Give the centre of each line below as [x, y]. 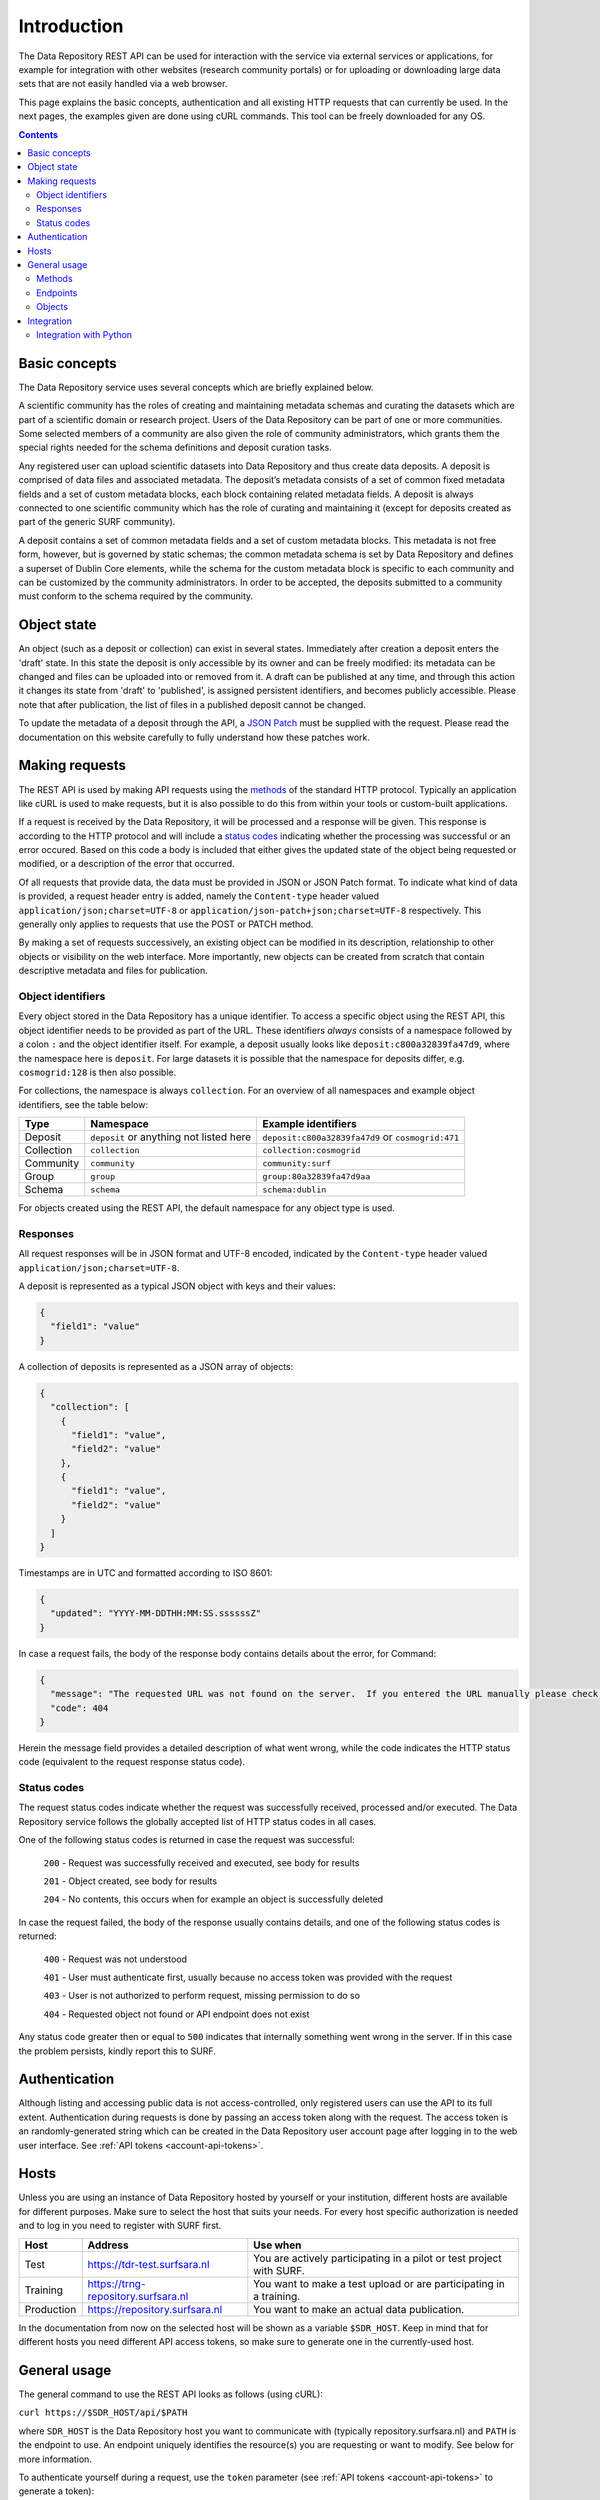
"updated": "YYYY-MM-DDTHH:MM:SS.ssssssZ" [156, 1613]
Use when [277, 2245]
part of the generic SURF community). [97, 522]
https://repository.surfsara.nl [155, 2309]
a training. [277, 2296]
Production [50, 2309]
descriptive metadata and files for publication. [113, 971]
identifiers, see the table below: [83, 1104]
